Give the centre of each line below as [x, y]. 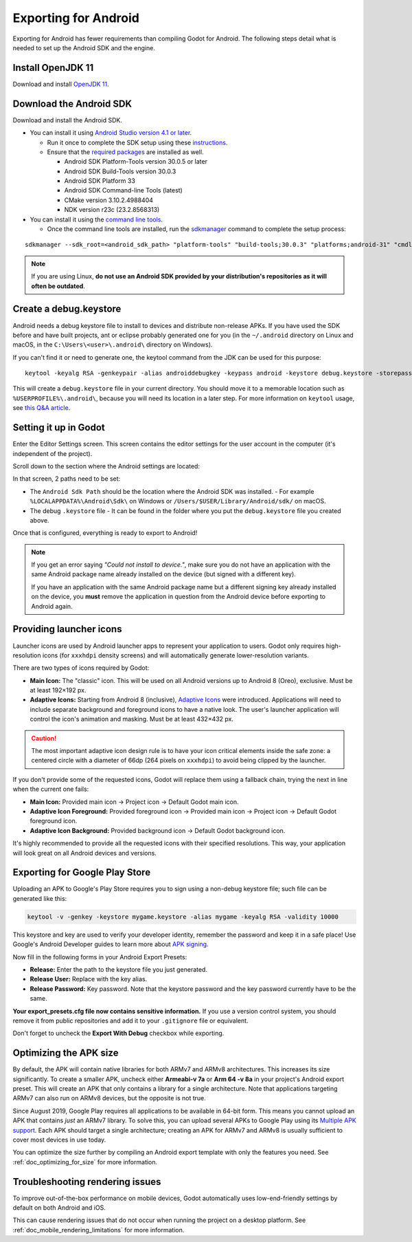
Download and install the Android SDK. [68, 120]
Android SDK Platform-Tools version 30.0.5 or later [136, 162]
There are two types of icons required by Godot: [81, 668]
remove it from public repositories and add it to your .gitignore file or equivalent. [130, 1021]
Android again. [52, 606]
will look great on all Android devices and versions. [85, 853]
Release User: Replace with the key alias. [89, 979]
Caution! [44, 738]
